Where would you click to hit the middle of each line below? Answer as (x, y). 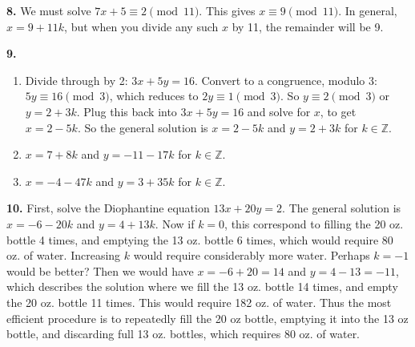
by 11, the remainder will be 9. (308, 26)
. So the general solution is (143, 127)
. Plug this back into (127, 111)
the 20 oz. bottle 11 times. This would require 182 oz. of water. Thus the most (199, 302)
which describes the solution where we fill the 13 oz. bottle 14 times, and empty (202, 286)
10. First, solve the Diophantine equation (108, 208)
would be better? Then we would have (100, 270)
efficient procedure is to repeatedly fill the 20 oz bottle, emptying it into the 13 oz (207, 318)
